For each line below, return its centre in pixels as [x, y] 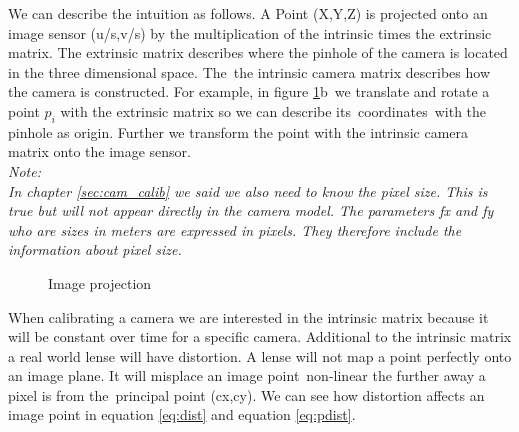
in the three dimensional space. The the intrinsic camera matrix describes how [249, 71]
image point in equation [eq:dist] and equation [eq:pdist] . [182, 414]
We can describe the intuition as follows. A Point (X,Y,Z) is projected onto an [248, 13]
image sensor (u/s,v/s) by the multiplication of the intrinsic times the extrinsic [250, 32]
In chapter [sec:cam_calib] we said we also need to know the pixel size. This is [248, 190]
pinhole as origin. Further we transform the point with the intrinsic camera [238, 131]
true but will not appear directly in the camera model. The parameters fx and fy [251, 210]
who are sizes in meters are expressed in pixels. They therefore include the [235, 229]
